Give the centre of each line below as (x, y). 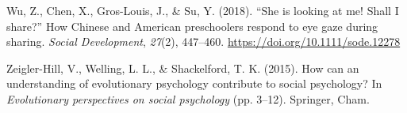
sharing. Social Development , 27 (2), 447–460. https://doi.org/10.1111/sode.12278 (203, 41)
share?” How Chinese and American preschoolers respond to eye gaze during (192, 26)
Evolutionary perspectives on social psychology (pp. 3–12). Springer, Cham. (188, 98)
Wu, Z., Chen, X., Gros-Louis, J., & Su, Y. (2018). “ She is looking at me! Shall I (203, 10)
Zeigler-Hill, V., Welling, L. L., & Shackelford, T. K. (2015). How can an (183, 68)
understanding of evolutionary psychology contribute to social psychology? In (194, 83)
